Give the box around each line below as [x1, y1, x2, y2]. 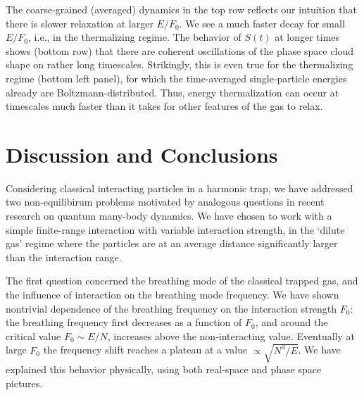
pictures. [6, 375, 43, 390]
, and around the [255, 315, 328, 330]
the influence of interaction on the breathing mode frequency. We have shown [6, 287, 339, 302]
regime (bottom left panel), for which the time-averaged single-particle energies [6, 70, 347, 85]
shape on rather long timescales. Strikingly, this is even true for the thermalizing [6, 57, 353, 72]
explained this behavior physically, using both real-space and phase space [6, 361, 322, 376]
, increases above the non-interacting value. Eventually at [107, 328, 355, 343]
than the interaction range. [6, 249, 122, 264]
